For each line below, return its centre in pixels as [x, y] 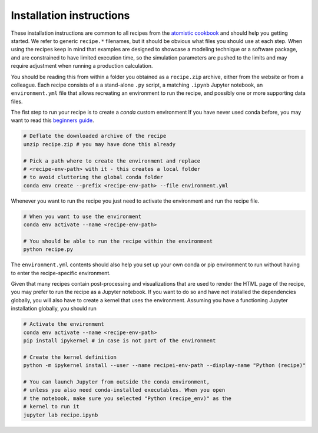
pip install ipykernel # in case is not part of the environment [120, 341]
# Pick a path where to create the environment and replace [112, 161]
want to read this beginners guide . [52, 120]
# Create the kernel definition [70, 357]
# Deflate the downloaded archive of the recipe [95, 136]
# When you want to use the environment [82, 216]
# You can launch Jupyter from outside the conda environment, [117, 382]
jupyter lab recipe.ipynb [61, 415]
